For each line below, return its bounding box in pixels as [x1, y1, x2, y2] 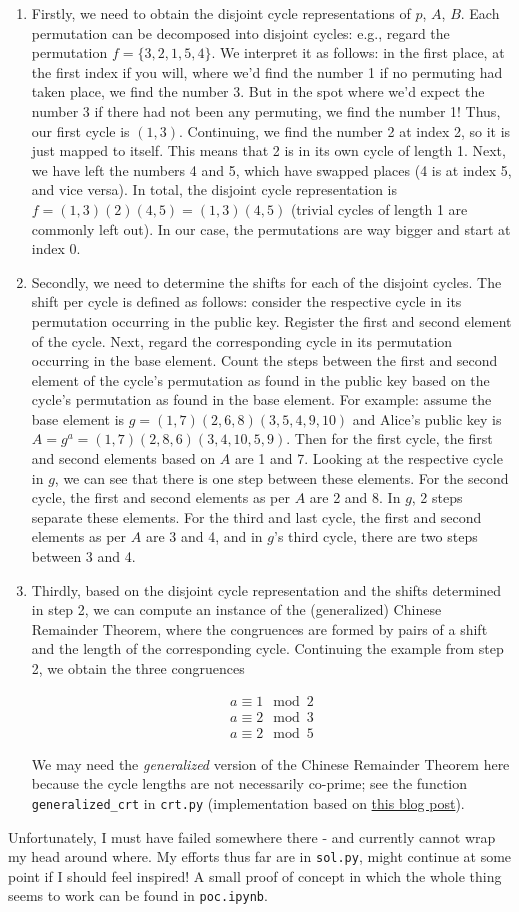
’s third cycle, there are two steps [273, 526, 478, 547]
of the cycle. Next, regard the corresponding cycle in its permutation [31, 330, 453, 351]
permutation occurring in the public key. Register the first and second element [31, 310, 512, 331]
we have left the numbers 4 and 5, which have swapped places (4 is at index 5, [31, 159, 512, 180]
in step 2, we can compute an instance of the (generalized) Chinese [31, 599, 442, 620]
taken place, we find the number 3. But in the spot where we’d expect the [31, 81, 485, 102]
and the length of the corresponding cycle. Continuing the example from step [31, 638, 504, 659]
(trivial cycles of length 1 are [290, 198, 468, 219]
